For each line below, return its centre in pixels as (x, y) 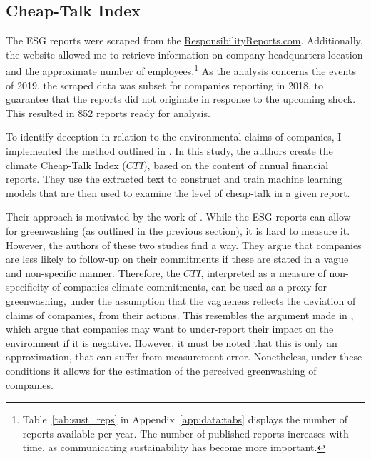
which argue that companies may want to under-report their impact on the (170, 329)
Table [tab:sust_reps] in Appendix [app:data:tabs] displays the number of (185, 419)
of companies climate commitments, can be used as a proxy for (189, 287)
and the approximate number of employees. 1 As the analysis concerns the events (181, 70)
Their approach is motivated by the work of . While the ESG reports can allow (178, 217)
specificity (27, 287)
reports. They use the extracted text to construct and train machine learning (174, 179)
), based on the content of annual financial (236, 165)
